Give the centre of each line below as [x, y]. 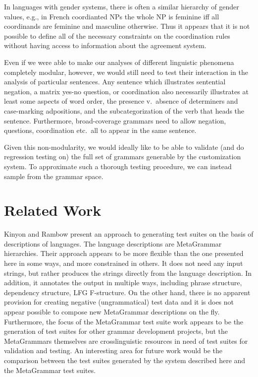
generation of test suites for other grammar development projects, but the [116, 331]
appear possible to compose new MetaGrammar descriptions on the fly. [112, 311]
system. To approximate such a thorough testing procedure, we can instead [118, 166]
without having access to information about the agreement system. [105, 45]
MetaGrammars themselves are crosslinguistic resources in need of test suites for [126, 341]
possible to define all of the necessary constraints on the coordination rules [117, 35]
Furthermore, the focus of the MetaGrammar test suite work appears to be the [124, 321]
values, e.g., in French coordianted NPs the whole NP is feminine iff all [112, 16]
